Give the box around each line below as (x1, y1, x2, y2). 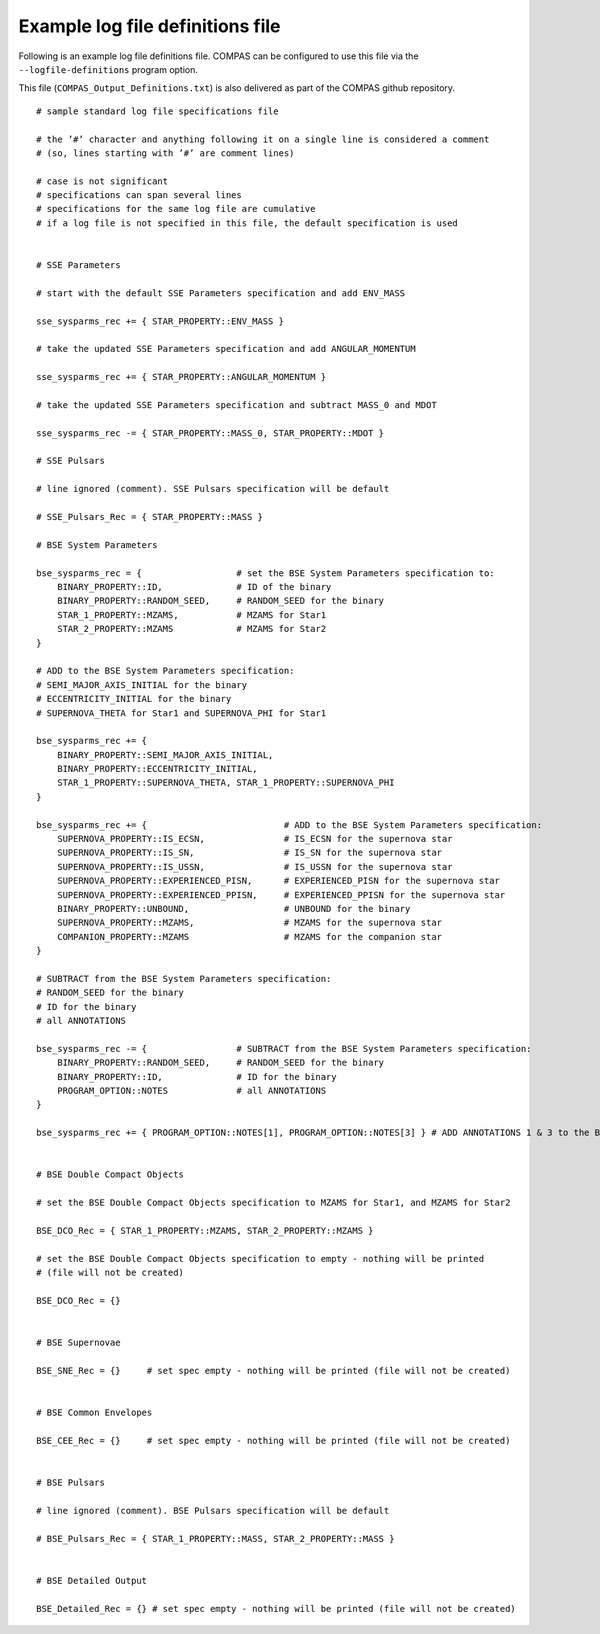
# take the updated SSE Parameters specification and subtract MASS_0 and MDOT (36, 399, 437, 410)
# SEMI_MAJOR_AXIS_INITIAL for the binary (36, 679, 248, 690)
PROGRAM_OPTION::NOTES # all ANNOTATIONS (56, 1085, 327, 1097)
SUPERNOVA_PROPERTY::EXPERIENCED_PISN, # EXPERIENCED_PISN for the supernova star (56, 875, 500, 887)
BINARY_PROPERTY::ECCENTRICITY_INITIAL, (56, 763, 259, 775)
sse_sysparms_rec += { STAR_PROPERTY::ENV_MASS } (36, 315, 285, 327)
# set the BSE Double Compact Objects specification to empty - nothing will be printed (36, 1253, 485, 1264)
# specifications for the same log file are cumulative (36, 203, 316, 215)
